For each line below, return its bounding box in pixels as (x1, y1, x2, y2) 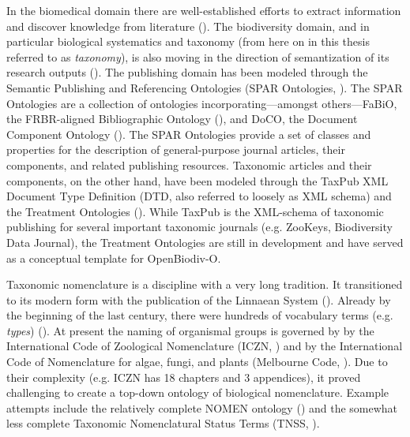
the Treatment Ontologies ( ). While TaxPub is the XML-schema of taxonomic (6, 203, 384, 219)
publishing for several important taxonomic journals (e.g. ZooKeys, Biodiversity (6, 218, 393, 235)
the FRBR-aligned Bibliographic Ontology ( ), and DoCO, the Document (6, 110, 358, 127)
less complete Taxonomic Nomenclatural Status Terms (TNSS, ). (6, 415, 320, 431)
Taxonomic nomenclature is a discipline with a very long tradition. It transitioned (6, 276, 403, 293)
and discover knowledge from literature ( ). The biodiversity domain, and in (6, 17, 370, 34)
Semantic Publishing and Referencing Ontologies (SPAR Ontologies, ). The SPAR (6, 79, 403, 95)
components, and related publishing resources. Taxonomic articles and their (6, 156, 372, 173)
